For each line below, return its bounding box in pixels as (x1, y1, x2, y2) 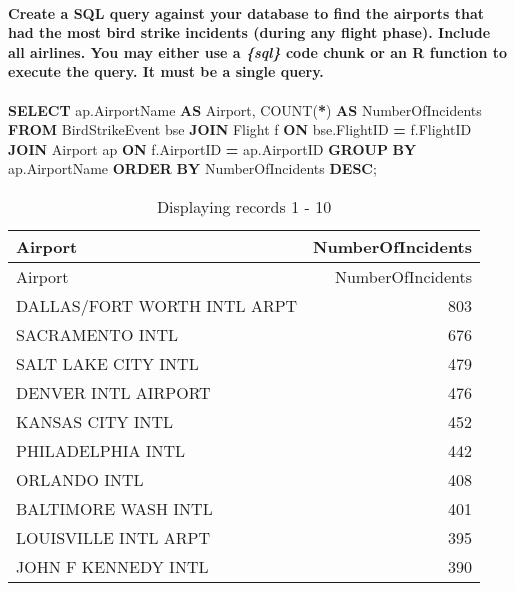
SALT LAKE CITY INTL (16, 351, 199, 375)
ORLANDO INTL (16, 467, 144, 491)
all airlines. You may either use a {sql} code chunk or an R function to (8, 41, 508, 62)
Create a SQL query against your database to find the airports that (8, 2, 485, 23)
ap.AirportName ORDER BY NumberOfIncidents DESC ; (8, 158, 377, 179)
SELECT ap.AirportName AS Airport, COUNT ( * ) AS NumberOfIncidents (8, 99, 482, 120)
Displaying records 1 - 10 (156, 194, 332, 218)
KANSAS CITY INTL (16, 409, 174, 433)
